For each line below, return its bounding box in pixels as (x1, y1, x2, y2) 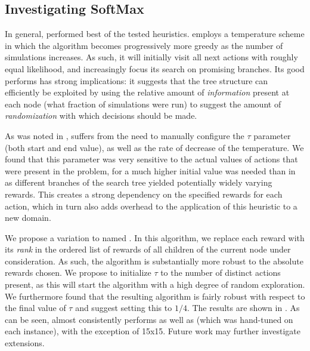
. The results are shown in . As (187, 301, 300, 314)
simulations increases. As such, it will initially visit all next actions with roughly (5, 51, 298, 63)
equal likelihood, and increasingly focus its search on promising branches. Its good (5, 62, 305, 75)
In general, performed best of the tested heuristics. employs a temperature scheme (5, 27, 305, 40)
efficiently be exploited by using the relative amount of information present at (5, 86, 290, 98)
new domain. (5, 211, 51, 224)
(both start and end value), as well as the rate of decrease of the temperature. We (5, 141, 304, 153)
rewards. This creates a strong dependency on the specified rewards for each (5, 187, 283, 200)
